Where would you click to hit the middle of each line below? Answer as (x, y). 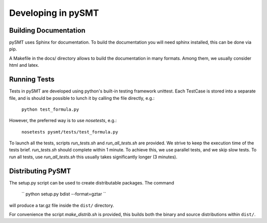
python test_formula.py (50, 109)
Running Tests (32, 79)
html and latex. (24, 65)
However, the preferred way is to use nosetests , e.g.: (63, 121)
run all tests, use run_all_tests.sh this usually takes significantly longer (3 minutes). (93, 157)
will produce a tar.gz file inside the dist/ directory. (62, 205)
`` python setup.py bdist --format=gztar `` (64, 194)
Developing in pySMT (54, 13)
